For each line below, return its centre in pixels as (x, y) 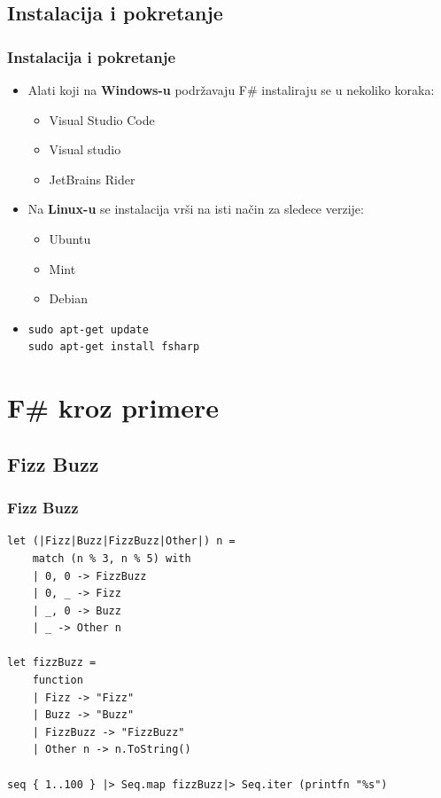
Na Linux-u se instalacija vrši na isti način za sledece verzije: (196, 209)
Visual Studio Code (102, 119)
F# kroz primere (113, 407)
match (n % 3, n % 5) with (112, 558)
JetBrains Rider (92, 179)
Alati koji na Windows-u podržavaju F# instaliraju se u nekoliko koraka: (231, 90)
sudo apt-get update (88, 329)
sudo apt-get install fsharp (114, 347)
